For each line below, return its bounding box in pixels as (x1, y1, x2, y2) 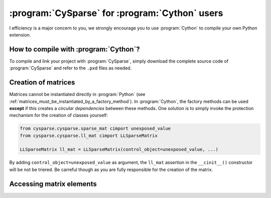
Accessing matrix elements (9, 179, 97, 188)
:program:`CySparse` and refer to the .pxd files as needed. (9, 65, 132, 71)
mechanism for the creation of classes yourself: (9, 112, 108, 118)
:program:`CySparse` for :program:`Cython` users (9, 7, 223, 18)
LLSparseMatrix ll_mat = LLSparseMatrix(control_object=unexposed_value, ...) (20, 146, 218, 152)
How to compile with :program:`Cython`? (9, 45, 140, 53)
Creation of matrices (9, 78, 75, 87)
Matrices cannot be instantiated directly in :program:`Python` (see (9, 91, 146, 97)
